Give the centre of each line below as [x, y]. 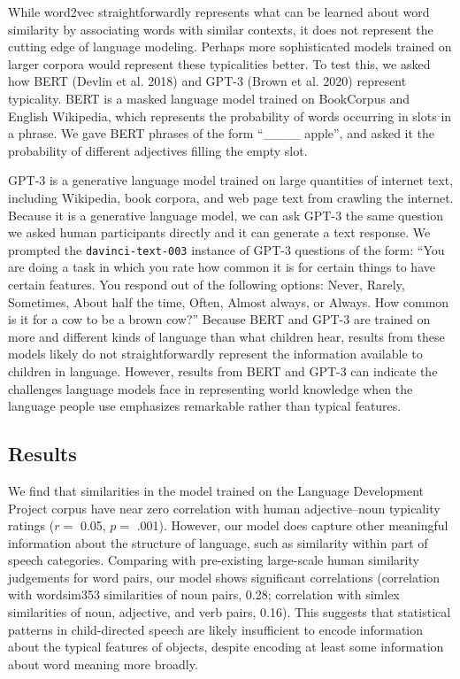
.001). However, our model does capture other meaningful [292, 525]
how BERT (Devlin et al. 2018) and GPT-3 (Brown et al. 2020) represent [207, 81]
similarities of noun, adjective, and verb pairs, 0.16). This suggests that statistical [230, 612]
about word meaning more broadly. [103, 664]
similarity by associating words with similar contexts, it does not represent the [221, 29]
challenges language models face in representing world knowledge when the [211, 388]
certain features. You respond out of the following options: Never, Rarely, [207, 284]
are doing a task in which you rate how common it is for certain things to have [222, 267]
